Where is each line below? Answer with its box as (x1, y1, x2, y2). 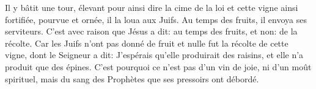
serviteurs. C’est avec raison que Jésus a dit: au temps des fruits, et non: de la (5, 25, 298, 38)
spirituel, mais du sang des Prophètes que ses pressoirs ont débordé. (5, 72, 259, 85)
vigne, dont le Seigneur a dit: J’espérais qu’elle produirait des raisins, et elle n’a (5, 48, 304, 61)
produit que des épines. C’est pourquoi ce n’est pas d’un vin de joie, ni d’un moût (5, 60, 312, 73)
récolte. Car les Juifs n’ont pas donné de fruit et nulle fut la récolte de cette (5, 36, 288, 49)
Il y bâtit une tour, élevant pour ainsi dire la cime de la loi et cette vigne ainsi (5, 1, 298, 13)
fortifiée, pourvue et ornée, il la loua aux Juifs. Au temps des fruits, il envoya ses (5, 13, 307, 25)
